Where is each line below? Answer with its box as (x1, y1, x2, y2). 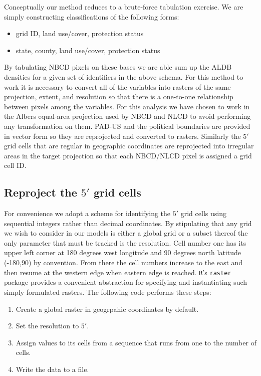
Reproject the (4, 184, 77, 200)
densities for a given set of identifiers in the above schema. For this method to (4, 71, 243, 82)
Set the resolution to (16, 320, 79, 331)
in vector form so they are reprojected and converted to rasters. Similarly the (4, 130, 241, 141)
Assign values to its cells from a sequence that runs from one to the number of (16, 337, 256, 347)
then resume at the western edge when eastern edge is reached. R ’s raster (4, 267, 231, 277)
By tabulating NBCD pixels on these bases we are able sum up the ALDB (4, 62, 232, 72)
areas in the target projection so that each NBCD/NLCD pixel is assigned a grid (4, 150, 252, 160)
